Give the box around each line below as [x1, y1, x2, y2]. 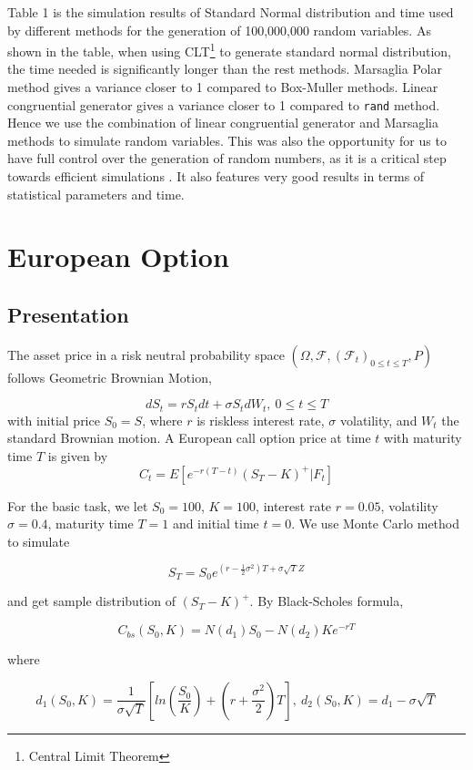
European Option [7, 238, 229, 275]
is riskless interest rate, [196, 410, 325, 429]
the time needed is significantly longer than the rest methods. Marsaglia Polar [7, 59, 442, 78]
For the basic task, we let [7, 496, 148, 515]
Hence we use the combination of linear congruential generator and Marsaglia [7, 113, 439, 132]
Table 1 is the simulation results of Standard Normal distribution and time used [7, 3, 454, 21]
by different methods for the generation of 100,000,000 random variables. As [7, 20, 431, 39]
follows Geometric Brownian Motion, [7, 367, 212, 386]
